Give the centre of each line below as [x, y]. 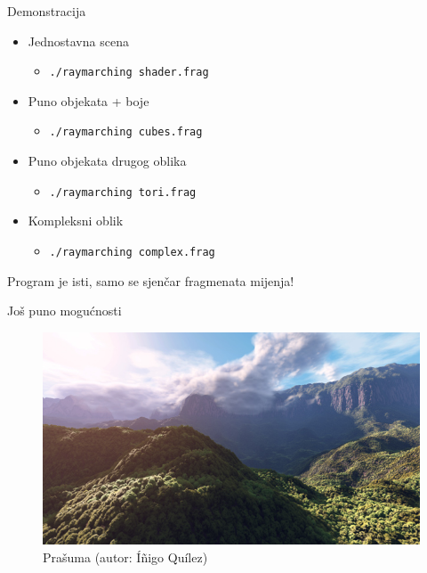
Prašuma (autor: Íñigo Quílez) [125, 557]
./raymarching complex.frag [132, 252]
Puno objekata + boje [89, 100]
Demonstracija [47, 11]
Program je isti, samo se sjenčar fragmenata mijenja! [151, 280]
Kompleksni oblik [76, 221]
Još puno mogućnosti [64, 311]
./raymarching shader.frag [129, 73]
